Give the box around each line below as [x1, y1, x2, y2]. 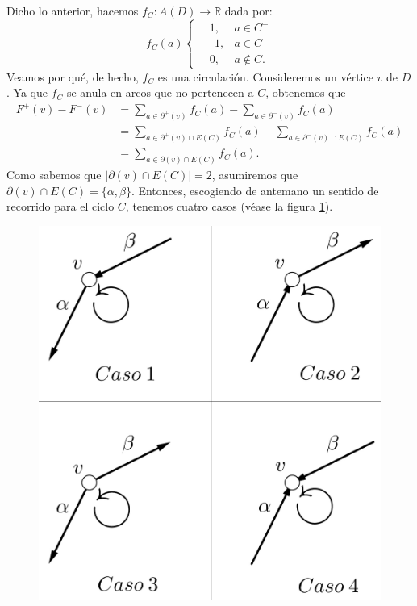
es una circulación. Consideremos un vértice [157, 68, 373, 85]
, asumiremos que [211, 166, 298, 183]
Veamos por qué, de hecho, [6, 68, 139, 85]
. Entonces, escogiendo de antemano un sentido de [131, 182, 379, 199]
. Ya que [6, 84, 48, 101]
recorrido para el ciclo [6, 198, 115, 215]
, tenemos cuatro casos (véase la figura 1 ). [125, 198, 333, 215]
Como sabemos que [6, 166, 102, 183]
